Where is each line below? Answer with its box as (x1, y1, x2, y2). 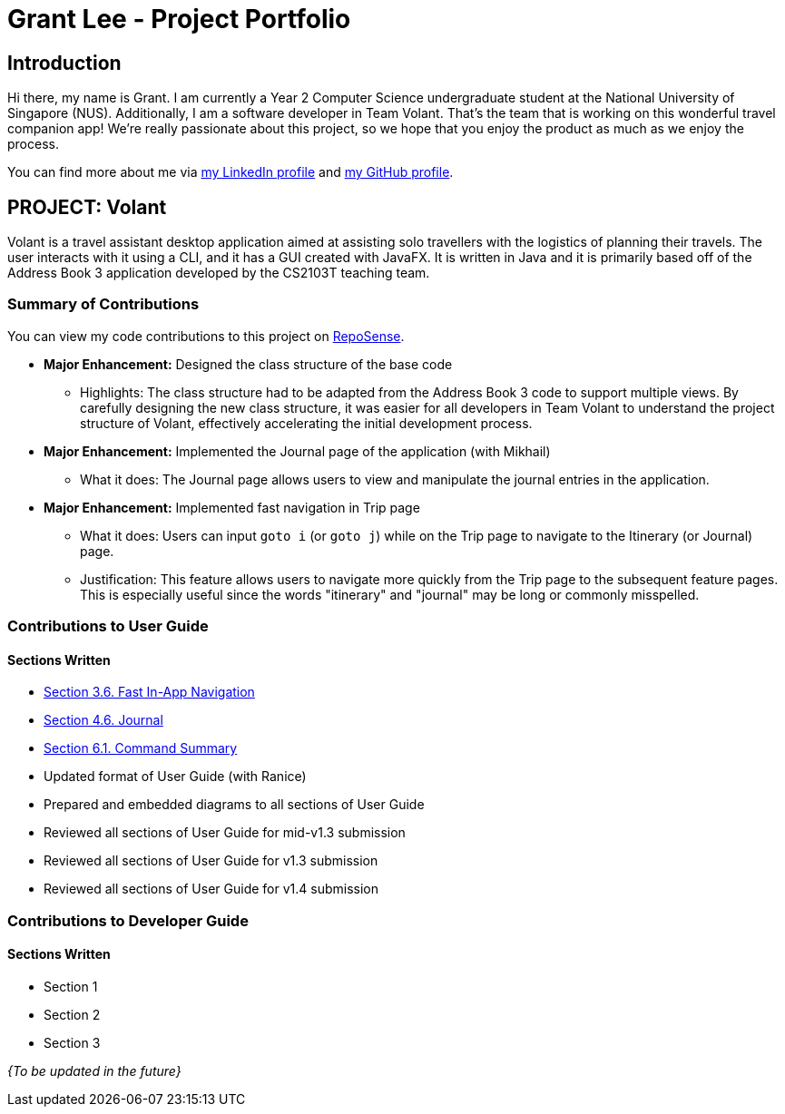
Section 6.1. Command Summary (44, 740, 238, 757)
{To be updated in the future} (7, 1062, 182, 1079)
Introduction (7, 51, 122, 74)
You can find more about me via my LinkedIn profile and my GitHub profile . (7, 164, 454, 181)
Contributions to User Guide (7, 617, 209, 636)
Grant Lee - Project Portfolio (7, 4, 351, 34)
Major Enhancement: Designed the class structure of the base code (44, 356, 453, 372)
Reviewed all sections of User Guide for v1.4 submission (44, 881, 378, 897)
